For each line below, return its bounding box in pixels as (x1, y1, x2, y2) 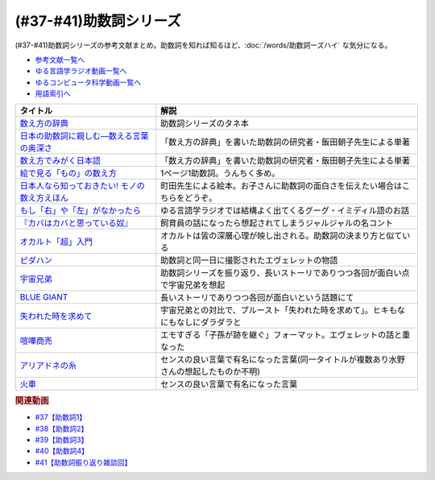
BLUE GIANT (19, 291, 68, 302)
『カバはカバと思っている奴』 (19, 217, 133, 229)
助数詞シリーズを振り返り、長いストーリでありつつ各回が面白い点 (159, 267, 410, 278)
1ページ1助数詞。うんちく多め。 (159, 168, 280, 179)
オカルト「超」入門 (19, 236, 93, 247)
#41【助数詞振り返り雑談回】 (35, 457, 132, 467)
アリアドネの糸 (19, 359, 77, 370)
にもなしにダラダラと (159, 317, 242, 328)
